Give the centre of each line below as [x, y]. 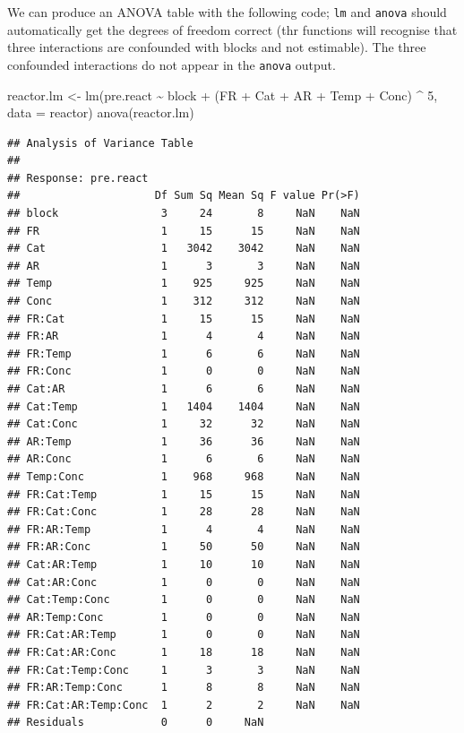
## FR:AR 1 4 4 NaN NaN [184, 336]
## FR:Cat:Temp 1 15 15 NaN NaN [184, 494]
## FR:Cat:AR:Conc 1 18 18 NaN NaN [184, 652]
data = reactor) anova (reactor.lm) [101, 112]
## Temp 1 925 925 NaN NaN [184, 284]
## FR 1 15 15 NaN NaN [184, 231]
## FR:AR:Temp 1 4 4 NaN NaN [184, 529]
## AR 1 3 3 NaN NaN [184, 266]
